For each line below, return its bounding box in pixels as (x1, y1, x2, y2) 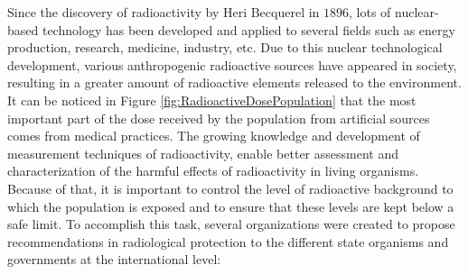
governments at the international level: (7, 250, 221, 269)
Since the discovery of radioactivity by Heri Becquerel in (7, 3, 320, 21)
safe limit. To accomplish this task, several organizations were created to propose (7, 215, 455, 233)
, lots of (349, 3, 391, 21)
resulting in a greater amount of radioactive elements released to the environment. (7, 73, 462, 92)
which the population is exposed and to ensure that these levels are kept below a (7, 196, 454, 215)
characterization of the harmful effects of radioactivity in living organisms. (7, 161, 419, 180)
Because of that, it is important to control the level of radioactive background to (7, 178, 454, 197)
